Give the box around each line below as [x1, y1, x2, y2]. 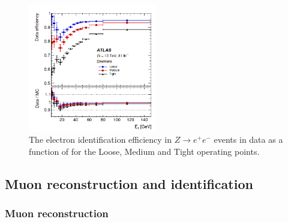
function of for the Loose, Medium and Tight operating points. [29, 145, 260, 157]
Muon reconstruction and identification [5, 174, 253, 193]
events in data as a [214, 133, 283, 146]
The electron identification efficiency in [29, 133, 172, 146]
